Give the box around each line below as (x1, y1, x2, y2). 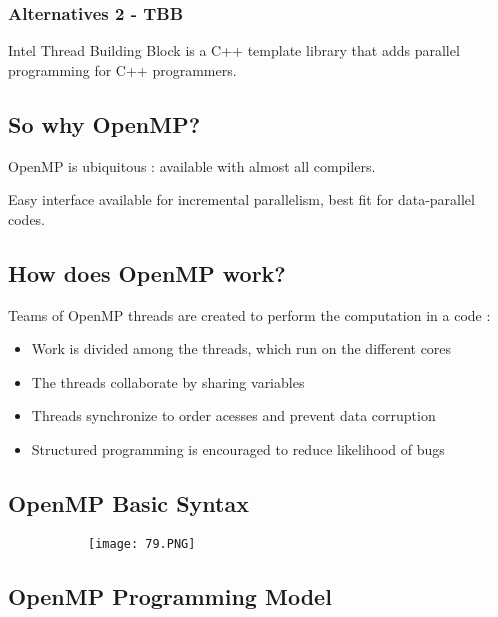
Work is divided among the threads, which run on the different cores (31, 338, 452, 359)
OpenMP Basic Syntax (8, 487, 249, 518)
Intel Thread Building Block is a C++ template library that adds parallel (8, 40, 460, 61)
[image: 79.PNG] (88, 536, 196, 551)
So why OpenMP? (8, 108, 201, 139)
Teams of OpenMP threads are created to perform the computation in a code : (8, 304, 491, 325)
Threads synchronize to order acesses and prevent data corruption (31, 405, 436, 426)
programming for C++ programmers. (8, 59, 237, 80)
